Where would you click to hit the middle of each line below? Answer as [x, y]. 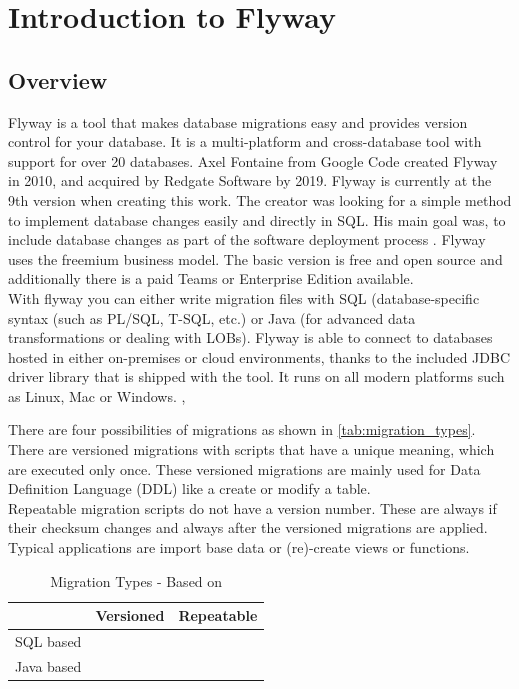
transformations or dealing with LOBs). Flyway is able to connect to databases [250, 337]
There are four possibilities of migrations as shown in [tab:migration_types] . [242, 429]
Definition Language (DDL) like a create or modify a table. [189, 488]
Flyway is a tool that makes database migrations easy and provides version [238, 121]
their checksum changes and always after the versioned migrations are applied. [248, 527]
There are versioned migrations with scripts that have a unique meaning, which [251, 449]
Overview [58, 79]
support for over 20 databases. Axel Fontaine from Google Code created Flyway [253, 160]
